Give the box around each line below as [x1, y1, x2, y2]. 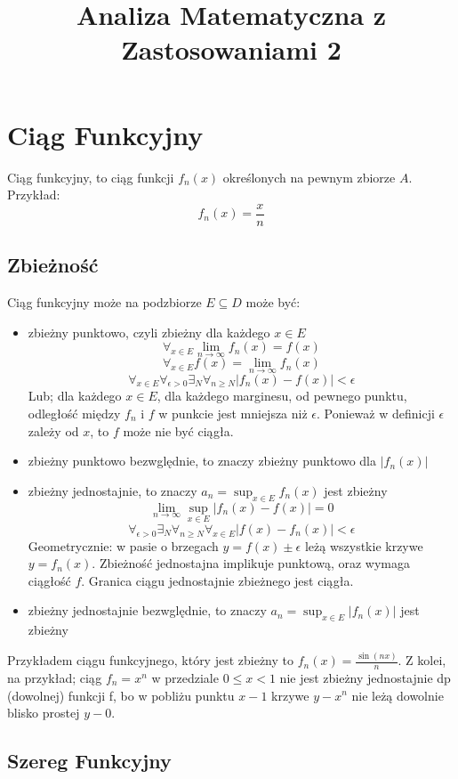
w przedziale [151, 668, 219, 686]
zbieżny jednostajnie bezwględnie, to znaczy [28, 601, 267, 620]
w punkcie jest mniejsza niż [158, 403, 308, 422]
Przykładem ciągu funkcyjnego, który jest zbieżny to [7, 651, 294, 669]
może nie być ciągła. [123, 421, 234, 440]
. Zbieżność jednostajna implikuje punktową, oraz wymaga [92, 554, 410, 572]
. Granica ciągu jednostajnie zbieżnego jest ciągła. [81, 571, 354, 589]
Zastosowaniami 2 [121, 31, 341, 68]
